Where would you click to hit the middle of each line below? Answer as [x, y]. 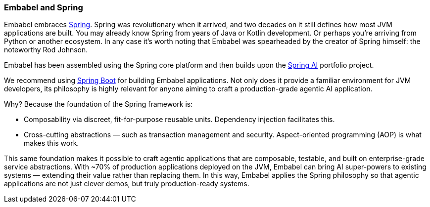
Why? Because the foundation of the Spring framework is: [98, 104]
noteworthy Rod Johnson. [46, 50]
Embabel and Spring [44, 7]
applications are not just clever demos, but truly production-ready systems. [127, 184]
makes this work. [51, 143]
